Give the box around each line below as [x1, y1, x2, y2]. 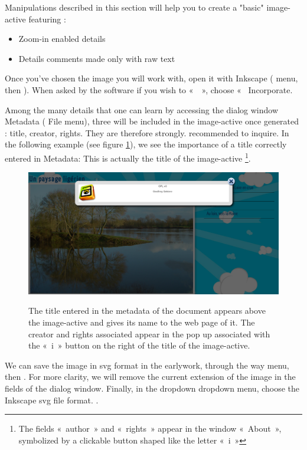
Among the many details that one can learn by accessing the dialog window [5, 103, 279, 116]
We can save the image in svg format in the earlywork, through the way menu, [5, 359, 289, 371]
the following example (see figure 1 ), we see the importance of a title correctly [5, 138, 287, 150]
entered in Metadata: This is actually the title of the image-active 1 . [5, 150, 251, 164]
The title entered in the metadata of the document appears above [28, 304, 266, 317]
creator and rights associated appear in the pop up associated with [28, 327, 270, 340]
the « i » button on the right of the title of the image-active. [28, 339, 250, 352]
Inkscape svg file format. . [5, 393, 99, 406]
